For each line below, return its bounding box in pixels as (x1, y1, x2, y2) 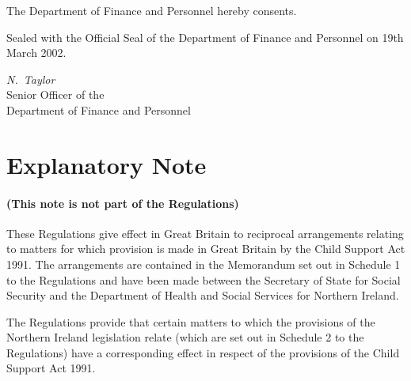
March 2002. (6, 44, 67, 61)
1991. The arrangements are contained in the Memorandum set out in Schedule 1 (6, 255, 401, 272)
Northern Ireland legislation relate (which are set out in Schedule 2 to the (6, 329, 364, 345)
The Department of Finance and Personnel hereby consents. (6, 2, 297, 18)
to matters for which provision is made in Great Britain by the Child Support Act (6, 240, 405, 257)
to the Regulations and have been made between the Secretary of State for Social (6, 271, 401, 288)
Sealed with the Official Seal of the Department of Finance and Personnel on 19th (6, 28, 404, 45)
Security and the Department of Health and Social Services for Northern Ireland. (6, 287, 399, 304)
